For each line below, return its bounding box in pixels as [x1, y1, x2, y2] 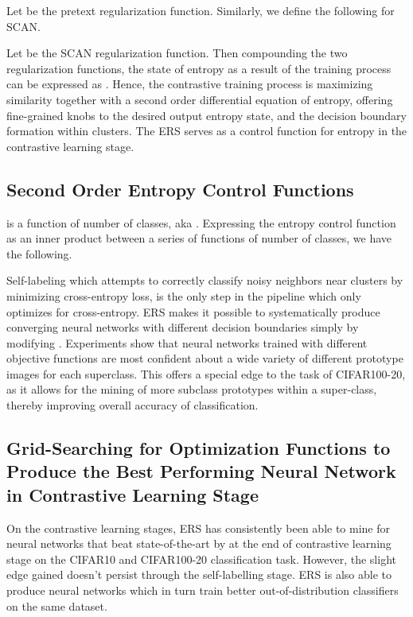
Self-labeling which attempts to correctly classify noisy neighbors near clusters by [6, 272, 403, 289]
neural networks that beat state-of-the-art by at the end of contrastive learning [6, 535, 392, 552]
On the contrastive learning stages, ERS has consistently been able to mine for [6, 519, 391, 536]
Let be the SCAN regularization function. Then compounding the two [6, 45, 348, 61]
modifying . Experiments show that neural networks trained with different [6, 334, 368, 351]
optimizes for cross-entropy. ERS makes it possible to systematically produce [6, 303, 380, 320]
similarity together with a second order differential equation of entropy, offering [6, 91, 393, 107]
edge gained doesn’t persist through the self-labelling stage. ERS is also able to [6, 566, 392, 583]
